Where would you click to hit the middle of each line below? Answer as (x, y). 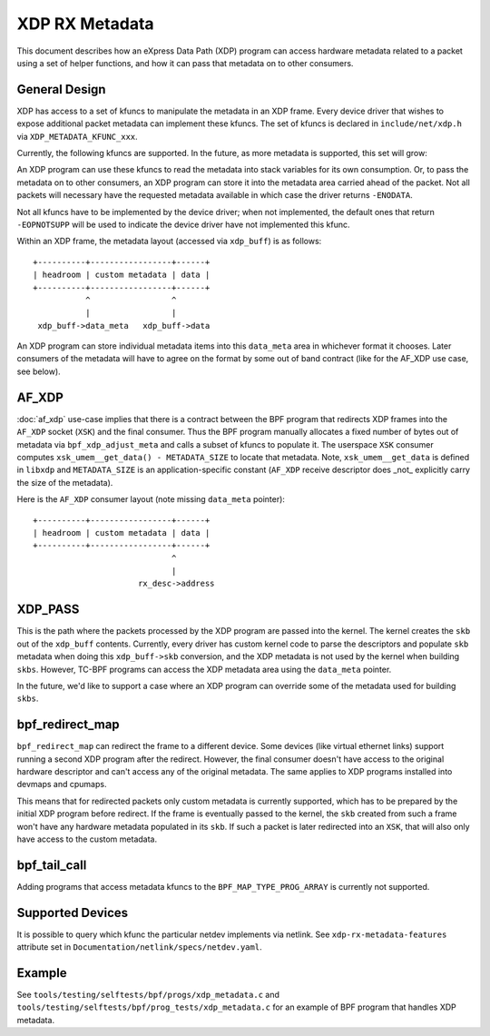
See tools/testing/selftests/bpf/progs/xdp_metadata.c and (148, 995)
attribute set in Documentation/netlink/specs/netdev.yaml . (139, 947)
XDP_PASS (48, 610)
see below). (39, 371)
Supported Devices (73, 913)
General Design (61, 89)
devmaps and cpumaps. (62, 784)
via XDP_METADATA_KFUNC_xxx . (77, 136)
